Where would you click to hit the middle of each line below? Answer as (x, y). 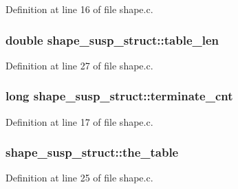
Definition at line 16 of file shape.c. (79, 9)
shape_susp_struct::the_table (92, 152)
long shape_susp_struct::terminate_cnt (119, 96)
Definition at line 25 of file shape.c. (79, 178)
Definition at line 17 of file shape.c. (79, 121)
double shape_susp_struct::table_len (112, 40)
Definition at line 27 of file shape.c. (79, 65)
